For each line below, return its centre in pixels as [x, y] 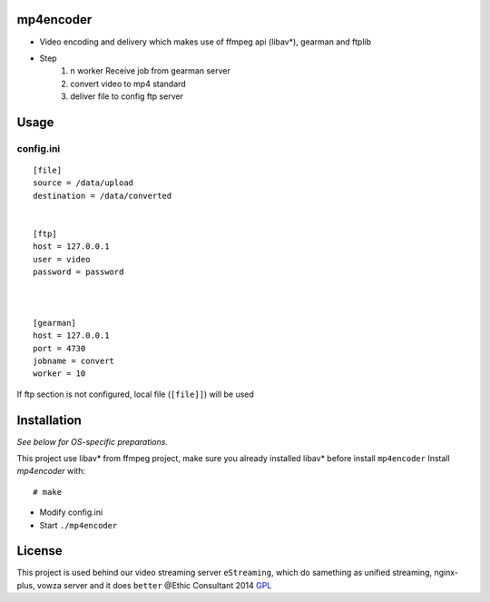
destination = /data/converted [103, 196]
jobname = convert [74, 360]
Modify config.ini [71, 512]
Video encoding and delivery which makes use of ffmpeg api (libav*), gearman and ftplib [206, 42]
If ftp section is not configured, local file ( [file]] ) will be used [135, 394]
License [39, 551]
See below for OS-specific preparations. [92, 441]
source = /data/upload [83, 183]
